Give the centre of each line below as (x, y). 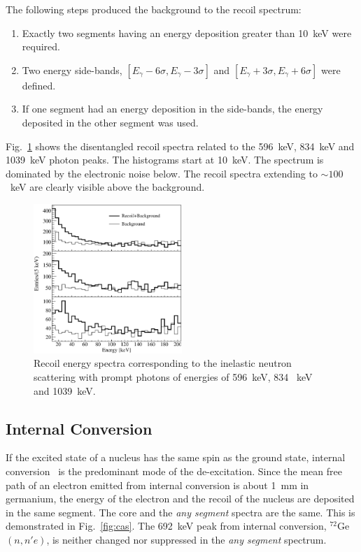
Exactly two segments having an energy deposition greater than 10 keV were (187, 32)
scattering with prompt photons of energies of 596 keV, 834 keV (173, 377)
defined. (39, 85)
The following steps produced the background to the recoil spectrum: (154, 9)
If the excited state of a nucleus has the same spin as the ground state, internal (176, 457)
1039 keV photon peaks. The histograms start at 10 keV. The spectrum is (165, 160)
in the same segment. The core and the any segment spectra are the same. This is (180, 512)
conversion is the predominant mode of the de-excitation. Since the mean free (174, 471)
